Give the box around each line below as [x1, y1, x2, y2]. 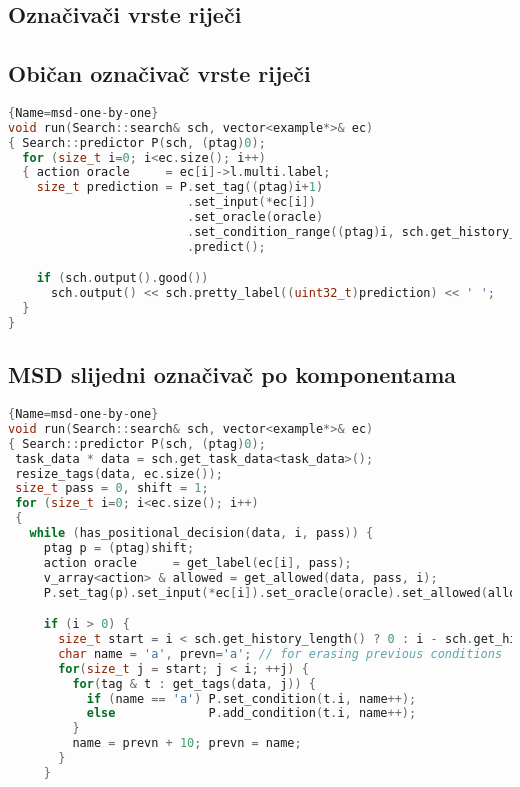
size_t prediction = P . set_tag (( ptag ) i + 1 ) [36, 180, 324, 195]
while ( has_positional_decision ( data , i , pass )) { [29, 526, 374, 541]
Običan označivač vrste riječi [8, 58, 311, 89]
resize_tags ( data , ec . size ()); [15, 466, 223, 481]
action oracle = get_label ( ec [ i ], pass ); [43, 555, 352, 570]
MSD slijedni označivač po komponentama [8, 359, 457, 390]
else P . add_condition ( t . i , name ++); [86, 706, 417, 721]
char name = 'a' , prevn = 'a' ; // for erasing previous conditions [58, 646, 503, 661]
